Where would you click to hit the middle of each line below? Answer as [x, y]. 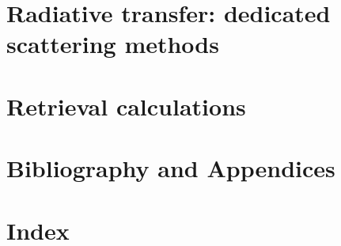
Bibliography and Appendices [171, 168]
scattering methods [113, 44]
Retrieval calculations [126, 106]
